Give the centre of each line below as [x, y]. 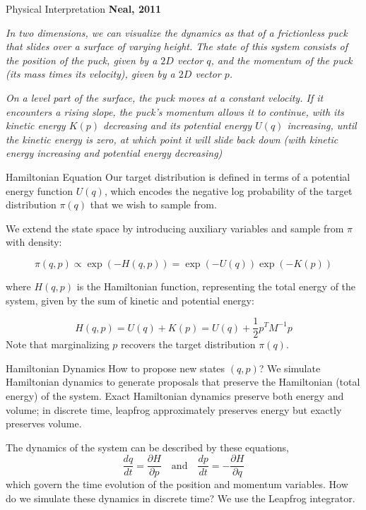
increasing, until [322, 125]
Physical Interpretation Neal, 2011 [84, 8]
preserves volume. [44, 423]
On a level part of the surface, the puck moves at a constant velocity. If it [165, 97]
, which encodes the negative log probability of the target [228, 190]
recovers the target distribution [188, 344]
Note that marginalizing [58, 344]
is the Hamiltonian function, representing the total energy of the [216, 286]
